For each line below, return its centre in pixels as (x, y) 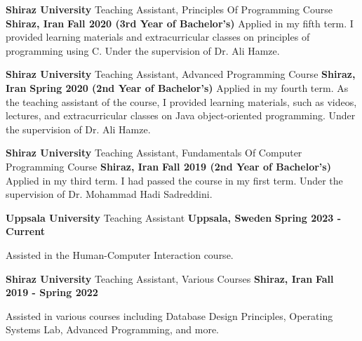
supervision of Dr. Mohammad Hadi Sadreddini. (109, 194)
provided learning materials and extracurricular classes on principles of (158, 37)
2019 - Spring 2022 (52, 292)
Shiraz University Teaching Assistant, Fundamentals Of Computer (154, 153)
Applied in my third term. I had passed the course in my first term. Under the (174, 180)
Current (25, 231)
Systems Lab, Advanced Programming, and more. (112, 329)
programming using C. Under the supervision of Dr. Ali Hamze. (143, 50)
